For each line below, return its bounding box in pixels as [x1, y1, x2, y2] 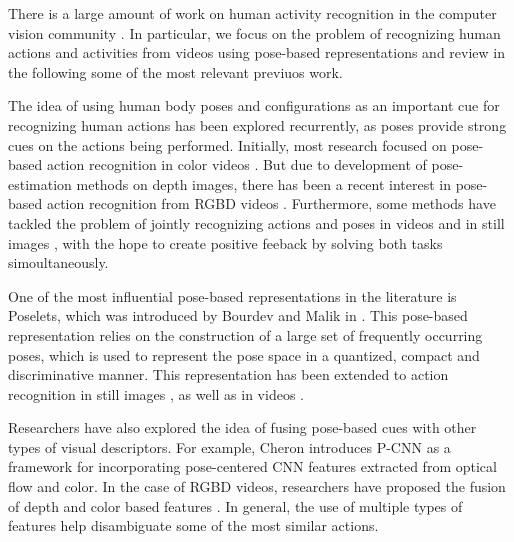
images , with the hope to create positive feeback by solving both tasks [8, 232, 443, 253]
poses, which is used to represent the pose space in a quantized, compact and [8, 344, 480, 365]
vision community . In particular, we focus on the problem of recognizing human [8, 22, 501, 43]
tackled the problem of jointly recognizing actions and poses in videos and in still [8, 212, 505, 233]
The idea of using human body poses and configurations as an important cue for [8, 95, 500, 116]
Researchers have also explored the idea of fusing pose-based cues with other [8, 417, 477, 438]
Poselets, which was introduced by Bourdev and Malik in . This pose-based [8, 305, 468, 326]
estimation [8, 173, 72, 194]
